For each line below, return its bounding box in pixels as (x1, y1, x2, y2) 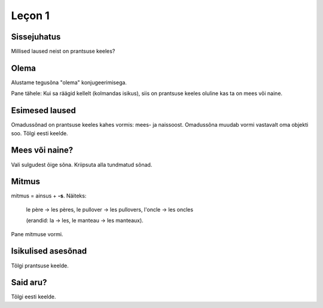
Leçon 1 (11, 9, 50, 22)
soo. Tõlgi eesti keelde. (11, 129, 68, 137)
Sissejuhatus (11, 32, 61, 42)
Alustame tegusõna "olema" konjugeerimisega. (11, 78, 127, 86)
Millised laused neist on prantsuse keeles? (11, 48, 115, 55)
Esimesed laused (11, 105, 76, 116)
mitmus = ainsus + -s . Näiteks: (11, 192, 87, 200)
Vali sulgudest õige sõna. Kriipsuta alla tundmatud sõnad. (11, 161, 153, 168)
